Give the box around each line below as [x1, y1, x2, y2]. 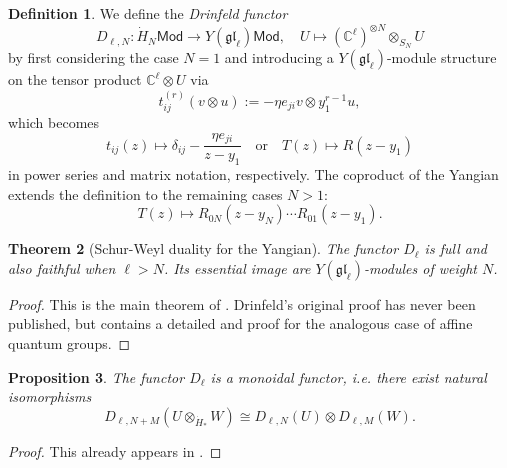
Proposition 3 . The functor [8, 366, 185, 387]
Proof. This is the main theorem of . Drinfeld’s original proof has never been [8, 293, 476, 314]
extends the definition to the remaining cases [8, 183, 283, 204]
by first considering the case [8, 47, 179, 68]
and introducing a [224, 47, 334, 68]
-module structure [386, 47, 497, 68]
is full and [424, 238, 487, 259]
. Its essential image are [163, 257, 311, 278]
